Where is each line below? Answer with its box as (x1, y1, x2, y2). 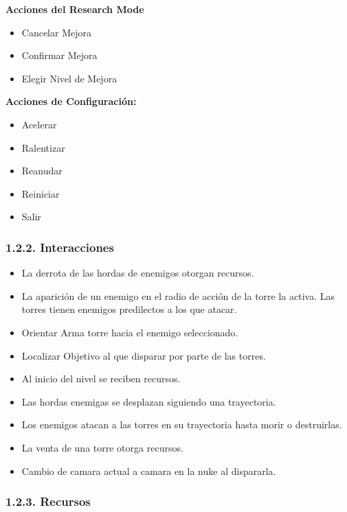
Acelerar (21, 117, 57, 131)
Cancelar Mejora (21, 25, 91, 39)
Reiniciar (21, 186, 60, 200)
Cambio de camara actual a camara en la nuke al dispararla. (21, 463, 276, 478)
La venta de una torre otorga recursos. (21, 440, 183, 454)
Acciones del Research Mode (5, 2, 144, 16)
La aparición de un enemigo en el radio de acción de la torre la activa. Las (21, 288, 335, 303)
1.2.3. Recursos (5, 493, 91, 510)
